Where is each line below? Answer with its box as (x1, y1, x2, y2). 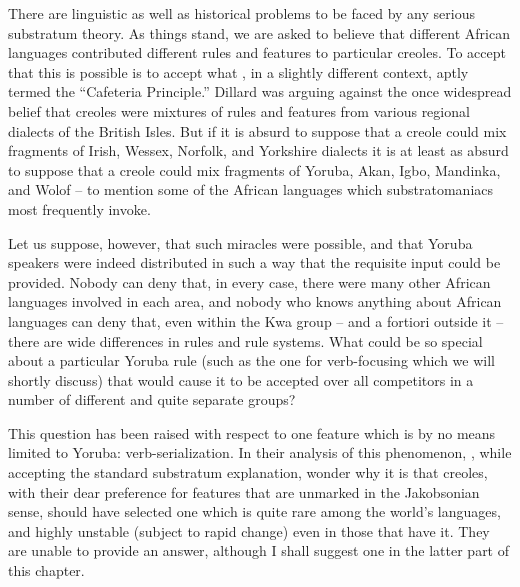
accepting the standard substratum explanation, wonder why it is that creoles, (8, 462, 488, 483)
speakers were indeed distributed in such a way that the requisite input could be (8, 252, 501, 273)
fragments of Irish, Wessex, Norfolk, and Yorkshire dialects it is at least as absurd (8, 140, 509, 161)
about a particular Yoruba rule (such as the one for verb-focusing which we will (8, 350, 495, 371)
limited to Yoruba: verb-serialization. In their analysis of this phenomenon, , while (8, 442, 512, 463)
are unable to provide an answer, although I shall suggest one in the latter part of (8, 540, 510, 561)
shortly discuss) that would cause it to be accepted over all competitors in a (8, 369, 474, 390)
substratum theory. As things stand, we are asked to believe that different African (8, 22, 510, 43)
